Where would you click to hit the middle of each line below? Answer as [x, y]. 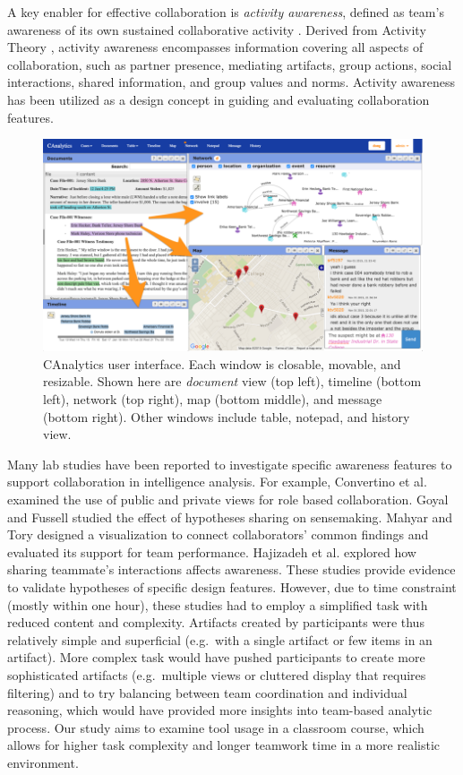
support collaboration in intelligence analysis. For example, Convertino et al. [217, 482]
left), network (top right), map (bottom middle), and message [213, 399]
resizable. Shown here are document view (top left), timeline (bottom [232, 381]
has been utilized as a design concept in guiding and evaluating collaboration [219, 99]
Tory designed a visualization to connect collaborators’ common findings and [218, 534]
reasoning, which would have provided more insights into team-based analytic [220, 710]
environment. [43, 762]
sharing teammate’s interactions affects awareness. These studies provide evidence [231, 569]
